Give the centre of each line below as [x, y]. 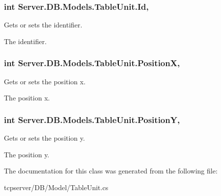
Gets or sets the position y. [44, 138]
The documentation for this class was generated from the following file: [111, 171]
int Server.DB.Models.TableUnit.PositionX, [92, 63]
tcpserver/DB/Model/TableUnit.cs [56, 187]
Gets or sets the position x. [45, 81]
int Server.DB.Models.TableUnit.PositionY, [92, 119]
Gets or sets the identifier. [43, 25]
